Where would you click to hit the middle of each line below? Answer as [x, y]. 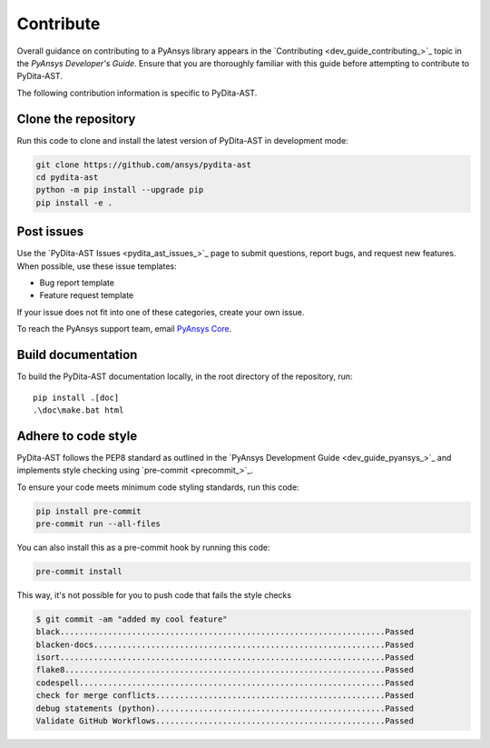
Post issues [50, 232]
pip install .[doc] [76, 397]
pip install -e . [74, 203]
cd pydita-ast [67, 177]
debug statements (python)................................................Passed [225, 708]
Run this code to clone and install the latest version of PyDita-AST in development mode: [182, 140]
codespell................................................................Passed [225, 683]
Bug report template [77, 283]
